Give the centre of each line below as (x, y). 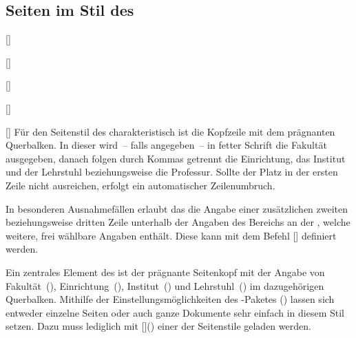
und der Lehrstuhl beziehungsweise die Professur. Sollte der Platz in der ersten (172, 172)
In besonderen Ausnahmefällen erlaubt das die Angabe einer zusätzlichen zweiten (177, 208)
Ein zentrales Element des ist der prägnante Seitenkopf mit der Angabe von (165, 272)
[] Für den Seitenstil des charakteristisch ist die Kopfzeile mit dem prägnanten (170, 131)
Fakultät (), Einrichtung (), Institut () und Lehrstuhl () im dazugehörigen (165, 285)
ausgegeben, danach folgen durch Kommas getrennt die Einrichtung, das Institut (176, 158)
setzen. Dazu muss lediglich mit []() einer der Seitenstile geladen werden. (158, 326)
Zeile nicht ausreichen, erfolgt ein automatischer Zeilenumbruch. (140, 185)
